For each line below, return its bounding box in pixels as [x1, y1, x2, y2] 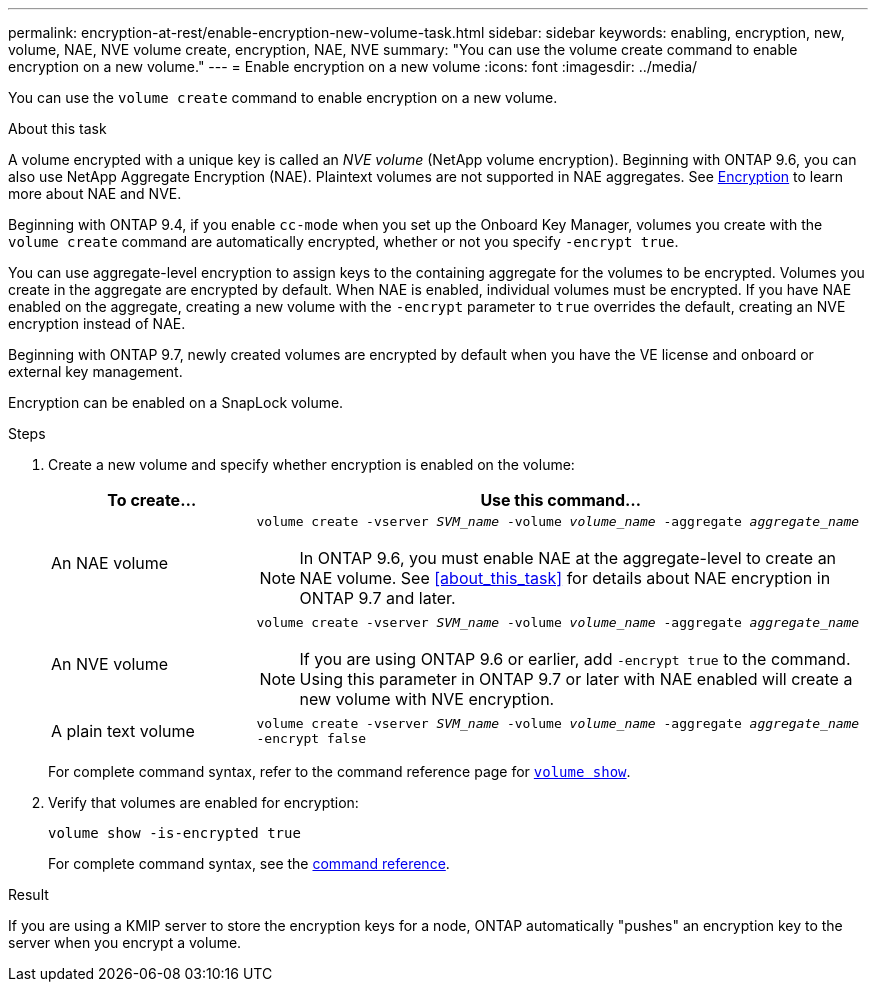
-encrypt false [256, 731, 367, 746]
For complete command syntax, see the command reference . [48, 855, 450, 872]
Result [8, 886, 49, 903]
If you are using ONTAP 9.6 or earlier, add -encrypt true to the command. [299, 649, 851, 669]
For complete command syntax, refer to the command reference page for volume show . [48, 763, 631, 780]
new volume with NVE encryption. [299, 689, 555, 709]
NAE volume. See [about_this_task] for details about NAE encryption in [299, 568, 831, 588]
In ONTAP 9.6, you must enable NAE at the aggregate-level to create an [299, 548, 837, 568]
